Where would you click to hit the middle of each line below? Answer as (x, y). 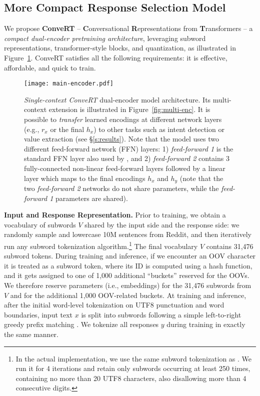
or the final (67, 129)
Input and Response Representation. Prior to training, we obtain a (115, 215)
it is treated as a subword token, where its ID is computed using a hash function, (128, 265)
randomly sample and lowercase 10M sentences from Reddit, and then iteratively (128, 234)
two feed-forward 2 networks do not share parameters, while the (121, 188)
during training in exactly (206, 324)
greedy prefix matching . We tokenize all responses (81, 324)
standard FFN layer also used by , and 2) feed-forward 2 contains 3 (127, 158)
